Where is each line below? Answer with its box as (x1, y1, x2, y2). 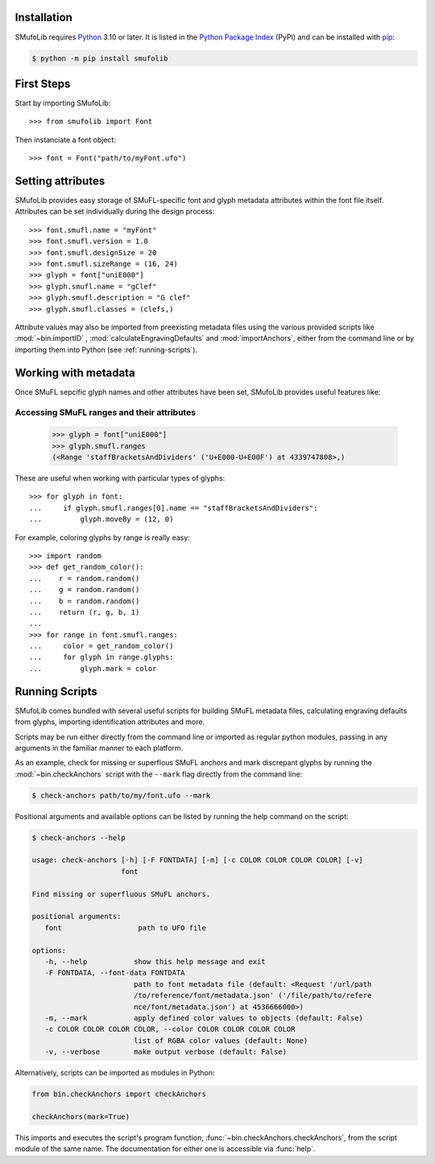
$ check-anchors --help (31, 833, 126, 842)
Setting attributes (14, 174, 106, 188)
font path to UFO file (44, 923, 207, 932)
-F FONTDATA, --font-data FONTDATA (44, 968, 185, 978)
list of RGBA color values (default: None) (133, 1036, 309, 1045)
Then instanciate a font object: (14, 135, 117, 144)
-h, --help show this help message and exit (44, 957, 266, 966)
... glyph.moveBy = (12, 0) (29, 515, 174, 524)
